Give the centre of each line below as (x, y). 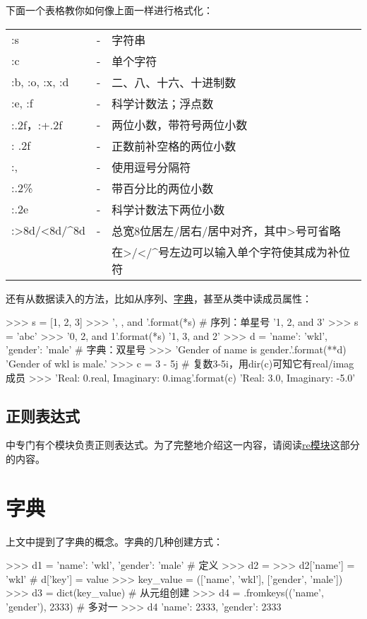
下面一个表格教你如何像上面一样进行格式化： (109, 10)
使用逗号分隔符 (151, 167)
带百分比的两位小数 (163, 188)
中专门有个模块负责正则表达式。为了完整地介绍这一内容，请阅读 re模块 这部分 (183, 445)
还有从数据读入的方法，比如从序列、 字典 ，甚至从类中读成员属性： (159, 298)
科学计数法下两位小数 (168, 209)
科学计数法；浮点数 (163, 103)
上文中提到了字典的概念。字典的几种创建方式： (114, 541)
